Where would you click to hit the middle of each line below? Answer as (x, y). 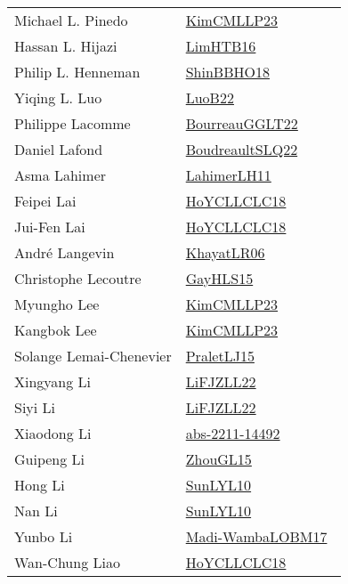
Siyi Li (35, 407)
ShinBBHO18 (227, 72)
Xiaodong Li (53, 433)
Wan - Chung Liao (67, 562)
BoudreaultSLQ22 (242, 149)
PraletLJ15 (220, 356)
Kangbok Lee (56, 330)
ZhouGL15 (219, 459)
